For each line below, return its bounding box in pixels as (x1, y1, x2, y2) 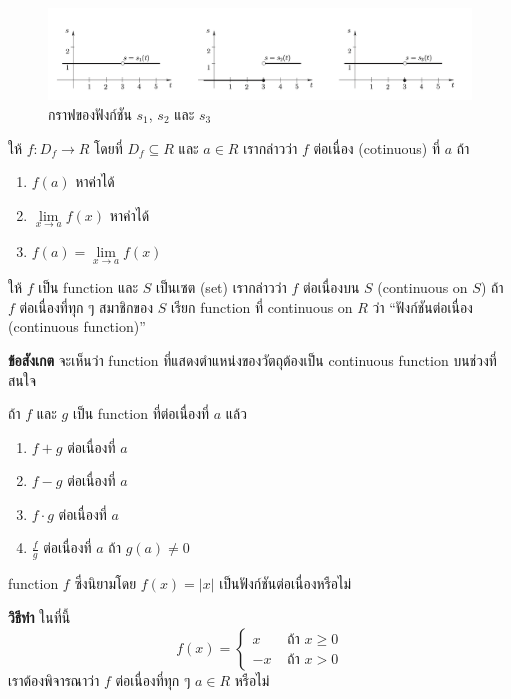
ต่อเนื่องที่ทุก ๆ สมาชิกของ (19, 296, 153, 317)
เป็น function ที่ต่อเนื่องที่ (72, 403, 210, 424)
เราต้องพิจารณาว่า (8, 669, 100, 690)
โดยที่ (94, 137, 123, 158)
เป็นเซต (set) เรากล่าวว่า (155, 277, 287, 298)
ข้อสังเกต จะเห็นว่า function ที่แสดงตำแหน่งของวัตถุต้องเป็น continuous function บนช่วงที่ (8, 349, 497, 370)
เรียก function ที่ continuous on (170, 296, 353, 317)
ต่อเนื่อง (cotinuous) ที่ (313, 137, 441, 158)
